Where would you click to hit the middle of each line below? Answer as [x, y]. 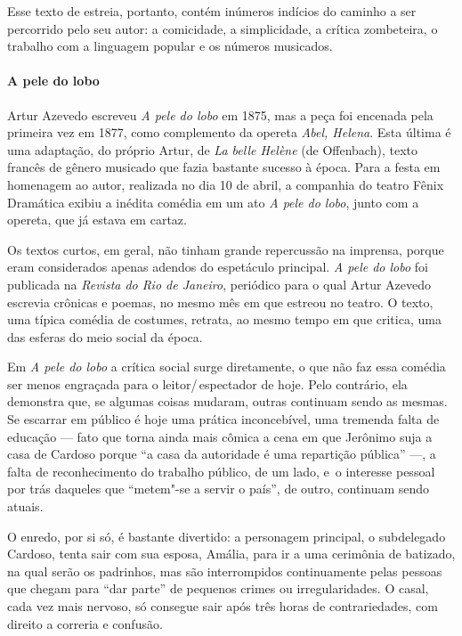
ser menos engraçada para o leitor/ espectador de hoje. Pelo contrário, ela [207, 383]
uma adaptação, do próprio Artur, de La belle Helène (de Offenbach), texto [212, 149]
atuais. [25, 506]
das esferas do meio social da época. [105, 336]
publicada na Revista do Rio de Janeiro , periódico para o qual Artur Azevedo [219, 284]
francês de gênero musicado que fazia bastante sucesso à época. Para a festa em [224, 167]
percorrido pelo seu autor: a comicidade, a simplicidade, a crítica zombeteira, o [223, 28]
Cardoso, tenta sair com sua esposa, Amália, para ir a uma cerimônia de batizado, [231, 554]
